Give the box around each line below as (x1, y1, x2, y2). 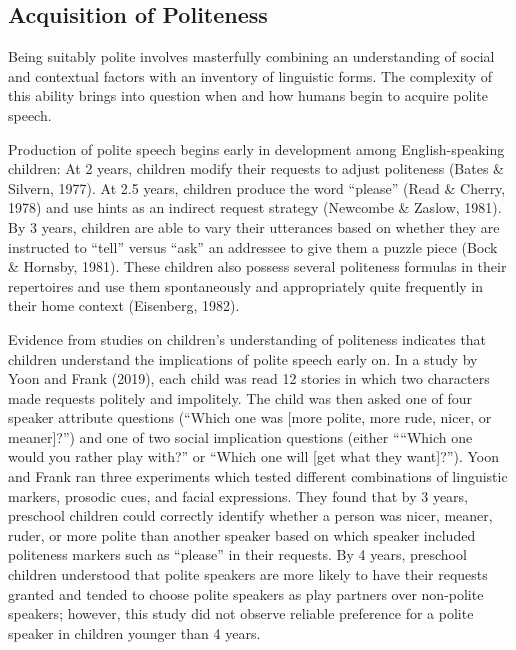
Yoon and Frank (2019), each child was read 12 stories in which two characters (8, 368, 490, 389)
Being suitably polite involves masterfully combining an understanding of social (8, 46, 495, 67)
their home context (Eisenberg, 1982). (8, 295, 240, 316)
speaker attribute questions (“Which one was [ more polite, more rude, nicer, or (8, 407, 492, 428)
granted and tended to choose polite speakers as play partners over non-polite (8, 583, 484, 604)
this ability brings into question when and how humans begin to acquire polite (8, 85, 488, 106)
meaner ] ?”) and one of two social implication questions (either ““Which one (8, 426, 473, 447)
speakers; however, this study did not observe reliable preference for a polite (8, 603, 474, 624)
